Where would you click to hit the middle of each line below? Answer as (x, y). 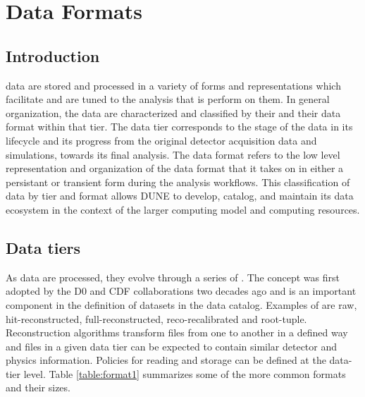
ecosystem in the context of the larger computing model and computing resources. (183, 209)
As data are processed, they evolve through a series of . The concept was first (173, 277)
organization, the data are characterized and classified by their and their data (173, 112)
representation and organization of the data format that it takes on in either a (175, 168)
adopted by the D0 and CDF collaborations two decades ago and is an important (181, 291)
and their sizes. (38, 387)
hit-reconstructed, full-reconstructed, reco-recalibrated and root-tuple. (156, 318)
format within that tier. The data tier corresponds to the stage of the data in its (179, 127)
